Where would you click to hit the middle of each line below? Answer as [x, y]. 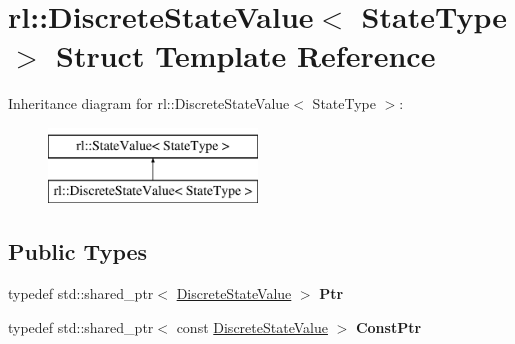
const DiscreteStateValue [252, 326]
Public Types [78, 251]
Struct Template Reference [246, 55]
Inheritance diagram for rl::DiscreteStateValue [149, 103]
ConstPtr [388, 326]
